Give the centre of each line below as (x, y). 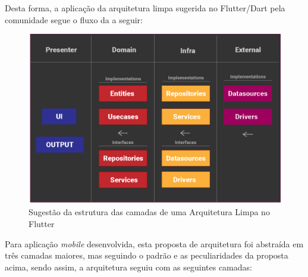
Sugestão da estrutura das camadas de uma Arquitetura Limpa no (149, 212)
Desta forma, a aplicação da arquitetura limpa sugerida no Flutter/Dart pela (145, 8)
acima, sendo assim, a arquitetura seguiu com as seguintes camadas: (128, 267)
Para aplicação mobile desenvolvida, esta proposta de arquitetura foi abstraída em (154, 243)
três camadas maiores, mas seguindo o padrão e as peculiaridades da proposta (147, 255)
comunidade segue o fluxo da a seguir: (74, 19)
